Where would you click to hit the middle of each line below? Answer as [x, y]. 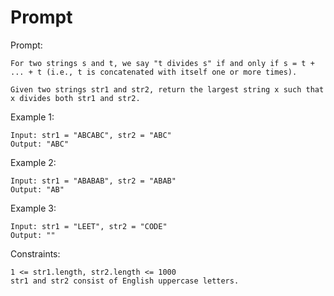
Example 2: [33, 162]
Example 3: [33, 208]
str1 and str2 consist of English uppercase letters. [125, 281]
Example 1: [32, 117]
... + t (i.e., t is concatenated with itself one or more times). [154, 72]
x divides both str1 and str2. [75, 98]
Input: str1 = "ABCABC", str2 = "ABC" [91, 135]
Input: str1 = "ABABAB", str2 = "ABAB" [93, 181]
